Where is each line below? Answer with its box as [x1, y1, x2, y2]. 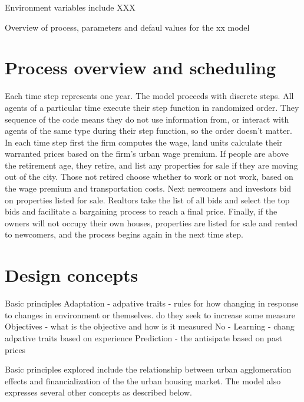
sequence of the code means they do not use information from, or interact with [5, 113, 289, 125]
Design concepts [5, 263, 138, 287]
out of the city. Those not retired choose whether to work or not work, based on [5, 170, 293, 183]
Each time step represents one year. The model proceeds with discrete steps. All [5, 90, 294, 102]
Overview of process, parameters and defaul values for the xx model [5, 21, 250, 33]
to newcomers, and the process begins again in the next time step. [5, 228, 243, 240]
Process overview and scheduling [5, 55, 276, 80]
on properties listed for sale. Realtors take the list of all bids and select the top [5, 193, 290, 206]
